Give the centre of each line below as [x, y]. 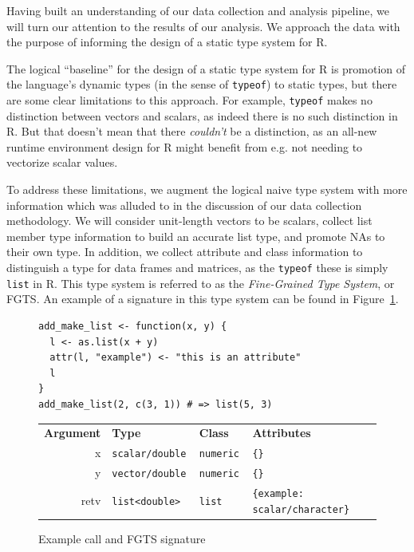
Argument [73, 433]
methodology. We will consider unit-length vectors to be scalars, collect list [189, 221]
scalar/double [149, 454]
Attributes [282, 433]
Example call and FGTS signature [122, 538]
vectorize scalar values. [62, 162]
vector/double [149, 474]
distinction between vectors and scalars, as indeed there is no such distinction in [202, 115]
